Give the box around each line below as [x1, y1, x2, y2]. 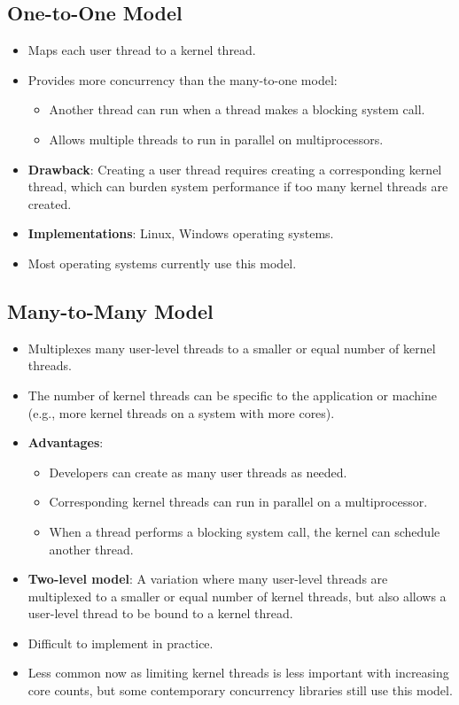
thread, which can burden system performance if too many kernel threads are [27, 177, 448, 196]
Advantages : [27, 433, 104, 452]
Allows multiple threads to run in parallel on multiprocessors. [49, 129, 384, 148]
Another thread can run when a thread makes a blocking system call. [49, 100, 425, 119]
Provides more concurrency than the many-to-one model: [27, 70, 338, 89]
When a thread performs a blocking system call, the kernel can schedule [49, 522, 440, 540]
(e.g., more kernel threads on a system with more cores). [27, 403, 335, 422]
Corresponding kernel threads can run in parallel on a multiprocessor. [49, 492, 428, 511]
